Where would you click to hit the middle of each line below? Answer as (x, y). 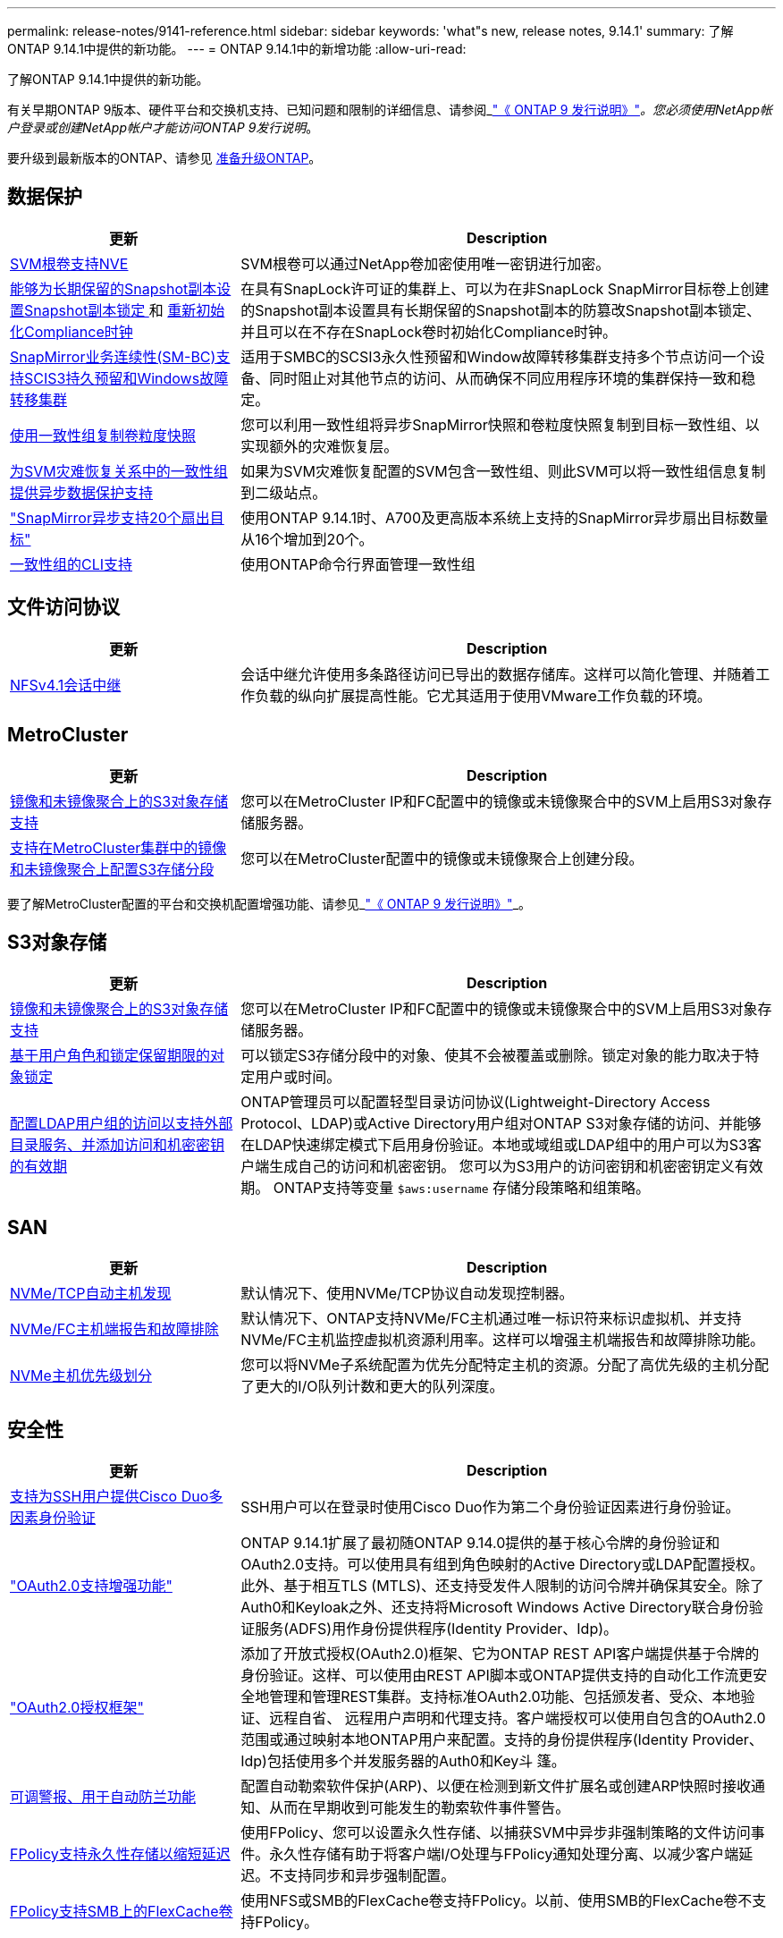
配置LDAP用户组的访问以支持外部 (122, 1124)
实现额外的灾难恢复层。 (320, 446)
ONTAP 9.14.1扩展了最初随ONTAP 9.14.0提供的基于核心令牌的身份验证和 (480, 1543)
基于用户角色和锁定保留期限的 (110, 1056)
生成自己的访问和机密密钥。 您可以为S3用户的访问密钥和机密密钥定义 (502, 1167)
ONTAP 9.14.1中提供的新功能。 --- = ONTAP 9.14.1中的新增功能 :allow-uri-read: (237, 49)
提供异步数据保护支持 (82, 492)
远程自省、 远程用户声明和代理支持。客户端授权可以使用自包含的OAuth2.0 (518, 1718)
